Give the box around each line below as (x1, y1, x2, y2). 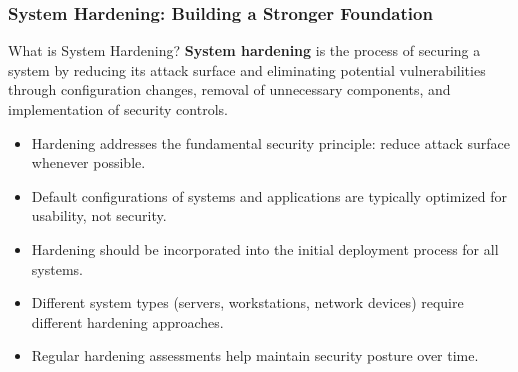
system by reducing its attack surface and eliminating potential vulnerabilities (8, 59, 486, 80)
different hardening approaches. (31, 311, 224, 332)
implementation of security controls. (8, 99, 228, 119)
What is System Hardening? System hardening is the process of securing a (8, 40, 481, 61)
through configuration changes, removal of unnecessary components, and (8, 79, 451, 100)
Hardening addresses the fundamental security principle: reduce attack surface (31, 132, 510, 153)
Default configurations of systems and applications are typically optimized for (31, 185, 507, 206)
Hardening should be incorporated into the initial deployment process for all (31, 238, 499, 259)
